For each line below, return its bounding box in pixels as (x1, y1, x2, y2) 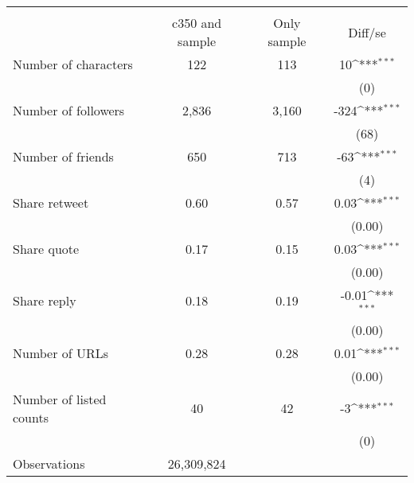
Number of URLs (13, 343, 109, 362)
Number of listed (13, 389, 107, 408)
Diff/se (348, 22, 386, 41)
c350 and (172, 14, 222, 32)
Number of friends (13, 147, 114, 166)
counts (13, 407, 49, 427)
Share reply (13, 291, 76, 310)
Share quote (13, 240, 80, 258)
